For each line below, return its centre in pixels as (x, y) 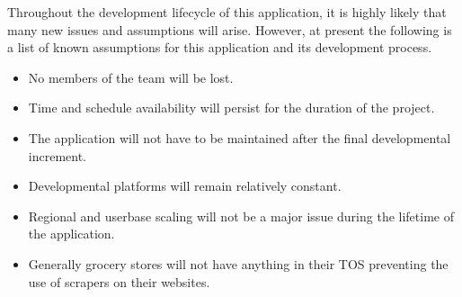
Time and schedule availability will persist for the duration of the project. (231, 108)
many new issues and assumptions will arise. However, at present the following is (230, 29)
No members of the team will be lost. (131, 77)
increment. (58, 155)
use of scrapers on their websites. (119, 281)
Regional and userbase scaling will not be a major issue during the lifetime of (241, 216)
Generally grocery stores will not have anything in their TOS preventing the (238, 263)
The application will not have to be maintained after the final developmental (240, 137)
